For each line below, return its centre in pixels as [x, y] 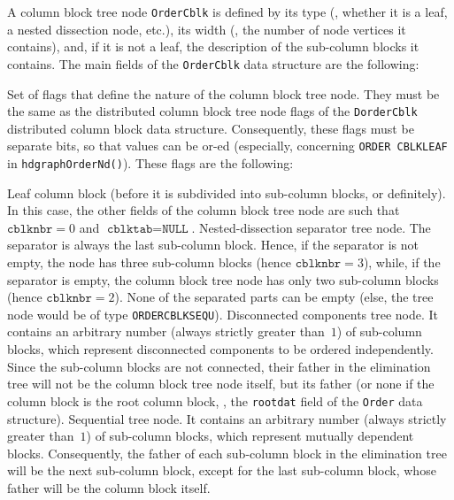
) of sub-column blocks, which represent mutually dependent [250, 436]
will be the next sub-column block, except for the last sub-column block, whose [222, 470]
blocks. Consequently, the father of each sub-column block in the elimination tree [227, 453]
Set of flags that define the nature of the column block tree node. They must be [223, 93]
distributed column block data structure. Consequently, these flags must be [211, 128]
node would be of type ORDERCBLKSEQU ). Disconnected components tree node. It [223, 314]
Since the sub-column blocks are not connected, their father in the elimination [219, 366]
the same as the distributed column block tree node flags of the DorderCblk [212, 111]
